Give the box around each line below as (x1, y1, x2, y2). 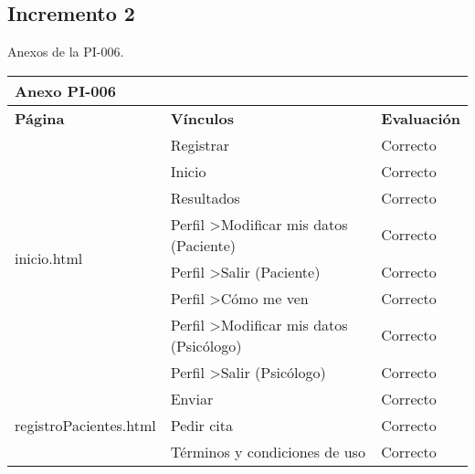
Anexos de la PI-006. (7, 42, 124, 61)
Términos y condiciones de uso (170, 440, 365, 462)
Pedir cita (170, 414, 233, 436)
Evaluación (381, 107, 460, 129)
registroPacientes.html (15, 414, 156, 436)
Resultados (170, 186, 240, 208)
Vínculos (170, 107, 234, 129)
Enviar (170, 387, 214, 409)
